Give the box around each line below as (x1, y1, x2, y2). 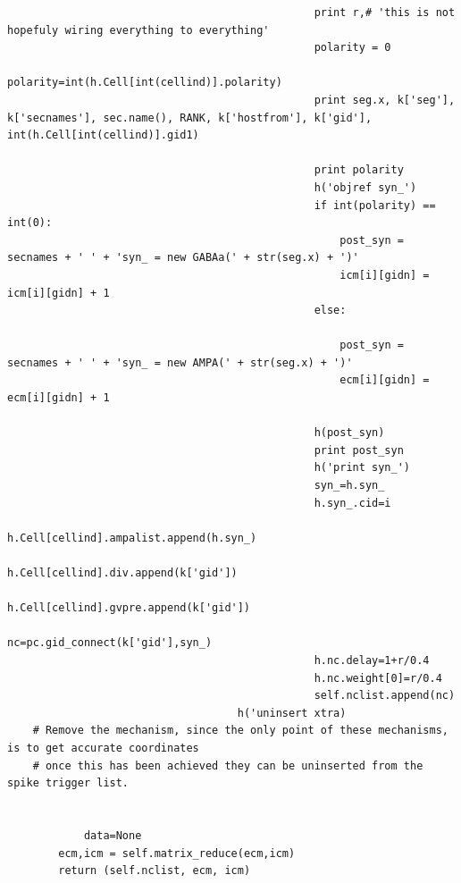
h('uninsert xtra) (237, 706, 347, 719)
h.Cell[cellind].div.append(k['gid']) (7, 567, 238, 579)
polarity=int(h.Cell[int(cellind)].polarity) (7, 76, 282, 89)
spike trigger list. (7, 777, 130, 790)
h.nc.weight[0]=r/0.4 (314, 671, 442, 685)
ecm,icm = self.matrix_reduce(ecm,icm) (58, 846, 296, 860)
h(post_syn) (314, 426, 385, 440)
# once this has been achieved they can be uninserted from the (32, 759, 423, 772)
